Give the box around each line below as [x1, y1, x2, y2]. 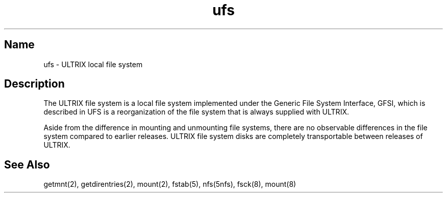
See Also [4, 158, 50, 171]
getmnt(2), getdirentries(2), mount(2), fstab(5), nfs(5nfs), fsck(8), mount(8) [43, 180, 296, 189]
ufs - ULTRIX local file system [43, 60, 143, 69]
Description [4, 77, 65, 91]
